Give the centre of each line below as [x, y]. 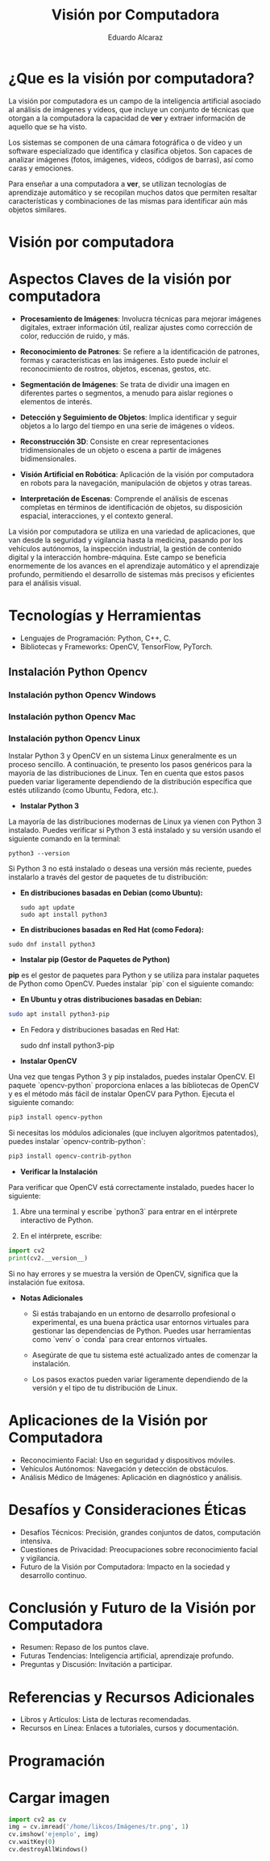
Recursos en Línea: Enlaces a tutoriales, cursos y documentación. [129, 1728]
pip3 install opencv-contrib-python [70, 1156]
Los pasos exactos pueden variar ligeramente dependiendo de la [140, 1379]
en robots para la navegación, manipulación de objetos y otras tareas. [136, 483]
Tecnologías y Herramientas [105, 615]
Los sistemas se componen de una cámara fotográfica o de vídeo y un [125, 142]
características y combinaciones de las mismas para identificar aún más [128, 200]
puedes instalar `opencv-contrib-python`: [77, 1141]
